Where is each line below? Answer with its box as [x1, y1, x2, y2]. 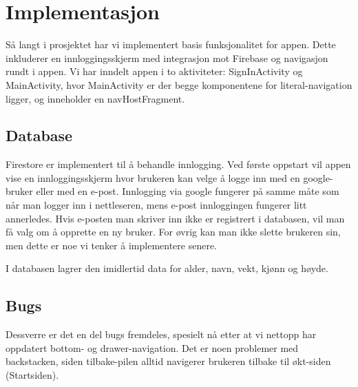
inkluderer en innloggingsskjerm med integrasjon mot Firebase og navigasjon [6, 50, 328, 65]
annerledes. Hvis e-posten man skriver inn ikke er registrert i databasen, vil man [6, 211, 345, 225]
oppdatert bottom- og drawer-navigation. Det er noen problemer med [6, 340, 299, 355]
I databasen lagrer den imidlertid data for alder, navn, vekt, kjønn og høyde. [6, 261, 328, 275]
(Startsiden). [6, 368, 59, 382]
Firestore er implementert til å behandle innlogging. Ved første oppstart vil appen [6, 157, 351, 171]
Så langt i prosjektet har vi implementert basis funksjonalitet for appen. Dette [6, 37, 336, 52]
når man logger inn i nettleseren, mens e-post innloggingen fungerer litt [6, 198, 307, 212]
